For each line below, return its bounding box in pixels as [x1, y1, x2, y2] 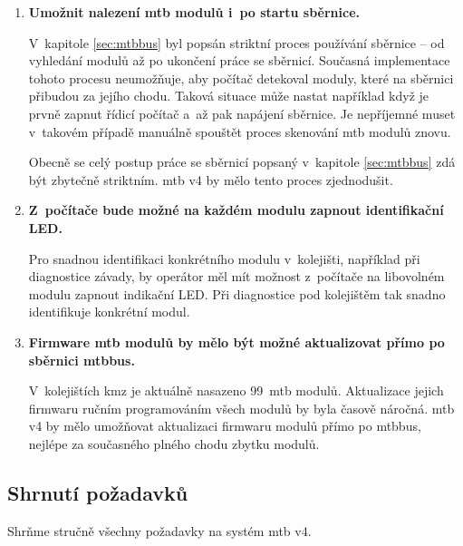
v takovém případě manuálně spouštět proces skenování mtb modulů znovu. [28, 122, 451, 141]
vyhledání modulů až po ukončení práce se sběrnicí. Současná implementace [28, 51, 450, 70]
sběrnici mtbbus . [28, 350, 135, 369]
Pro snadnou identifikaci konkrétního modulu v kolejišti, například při [28, 249, 420, 268]
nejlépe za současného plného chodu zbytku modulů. [28, 434, 320, 453]
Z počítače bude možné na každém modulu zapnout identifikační [28, 200, 444, 219]
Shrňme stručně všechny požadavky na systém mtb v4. [7, 521, 312, 540]
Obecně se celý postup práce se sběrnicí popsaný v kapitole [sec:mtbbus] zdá [28, 152, 456, 171]
